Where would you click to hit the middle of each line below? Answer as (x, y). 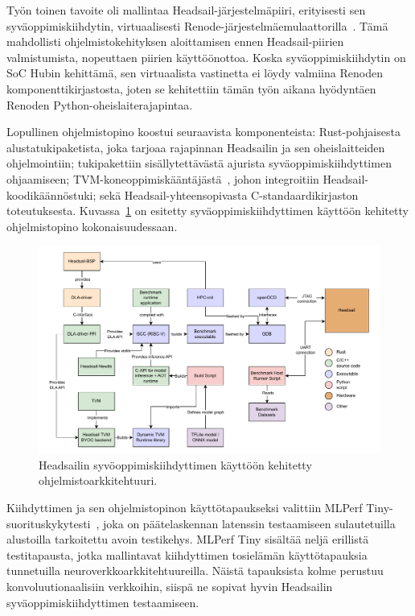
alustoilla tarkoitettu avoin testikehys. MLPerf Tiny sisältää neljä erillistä (188, 539)
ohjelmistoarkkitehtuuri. (98, 480)
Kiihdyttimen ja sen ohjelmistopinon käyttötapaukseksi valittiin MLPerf (185, 508)
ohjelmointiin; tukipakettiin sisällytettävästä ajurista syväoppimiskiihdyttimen (199, 163)
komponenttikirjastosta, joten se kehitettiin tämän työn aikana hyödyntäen (191, 88)
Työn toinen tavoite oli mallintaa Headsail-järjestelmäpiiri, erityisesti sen (186, 10)
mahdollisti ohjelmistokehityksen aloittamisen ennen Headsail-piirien (175, 41)
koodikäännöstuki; (51, 194)
